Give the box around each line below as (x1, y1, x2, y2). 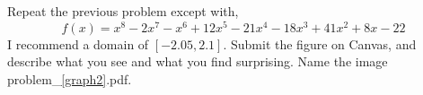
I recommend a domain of (7, 34, 149, 53)
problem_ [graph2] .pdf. (7, 69, 132, 88)
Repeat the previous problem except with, (7, 2, 239, 20)
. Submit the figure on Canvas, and (223, 34, 417, 53)
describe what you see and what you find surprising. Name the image (7, 52, 388, 71)
